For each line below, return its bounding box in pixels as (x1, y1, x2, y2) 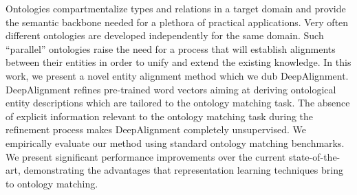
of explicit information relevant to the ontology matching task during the (6, 108, 314, 123)
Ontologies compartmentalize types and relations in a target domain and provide (6, 1, 346, 15)
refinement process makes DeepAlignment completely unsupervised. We (6, 122, 306, 137)
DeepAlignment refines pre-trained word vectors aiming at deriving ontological (6, 82, 336, 96)
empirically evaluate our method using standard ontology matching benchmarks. (6, 135, 345, 150)
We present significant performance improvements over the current (6, 149, 286, 163)
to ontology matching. (6, 176, 98, 190)
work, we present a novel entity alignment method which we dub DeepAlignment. (6, 68, 349, 82)
